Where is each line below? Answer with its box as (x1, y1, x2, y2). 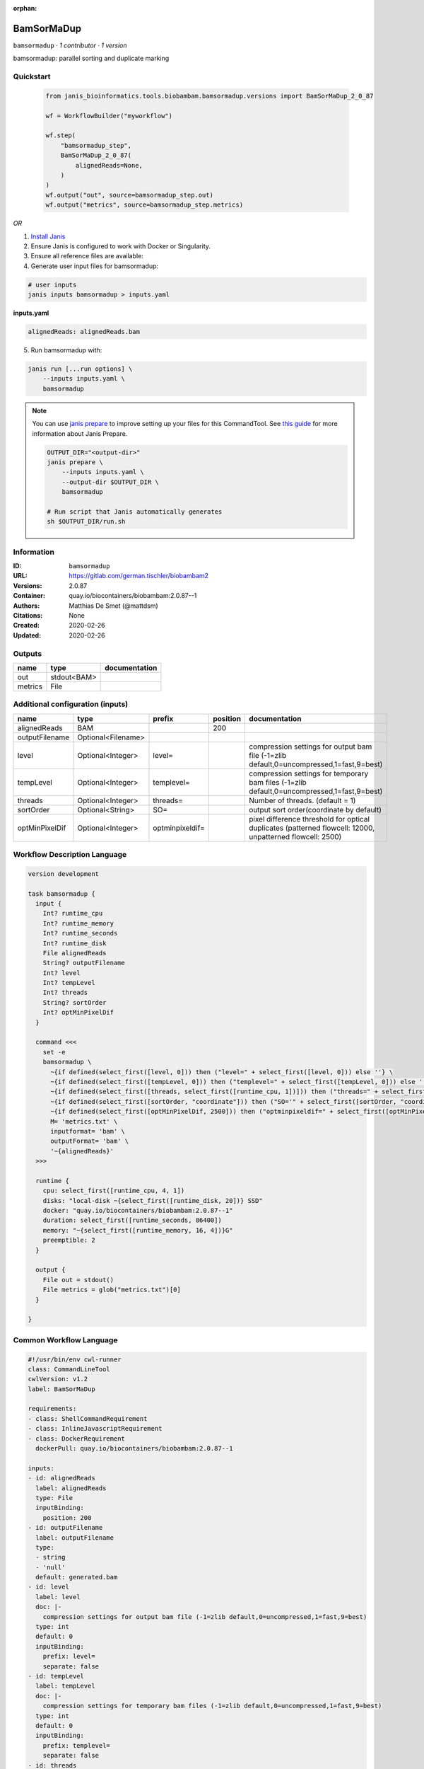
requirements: (28, 1405, 77, 1413)
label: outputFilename (35, 1533, 114, 1542)
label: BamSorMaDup (28, 1385, 95, 1393)
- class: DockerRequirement (28, 1434, 125, 1443)
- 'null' (35, 1563, 66, 1571)
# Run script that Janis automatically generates (47, 507, 223, 516)
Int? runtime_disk (42, 939, 107, 947)
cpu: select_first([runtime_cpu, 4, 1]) (42, 1187, 185, 1195)
